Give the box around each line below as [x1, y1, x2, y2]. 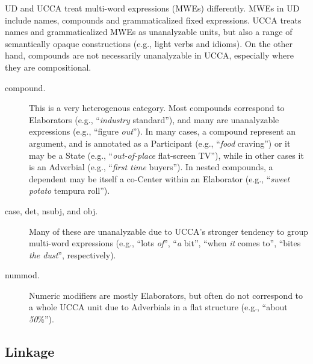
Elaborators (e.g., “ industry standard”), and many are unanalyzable [29, 113, 279, 126]
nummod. [5, 269, 40, 281]
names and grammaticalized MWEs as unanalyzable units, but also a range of [5, 25, 293, 38]
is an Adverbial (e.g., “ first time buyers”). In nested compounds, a [29, 161, 273, 173]
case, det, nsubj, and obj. [5, 204, 98, 217]
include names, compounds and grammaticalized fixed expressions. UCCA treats [5, 13, 302, 26]
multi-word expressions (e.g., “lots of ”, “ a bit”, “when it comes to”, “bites [29, 237, 301, 249]
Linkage [5, 342, 55, 361]
